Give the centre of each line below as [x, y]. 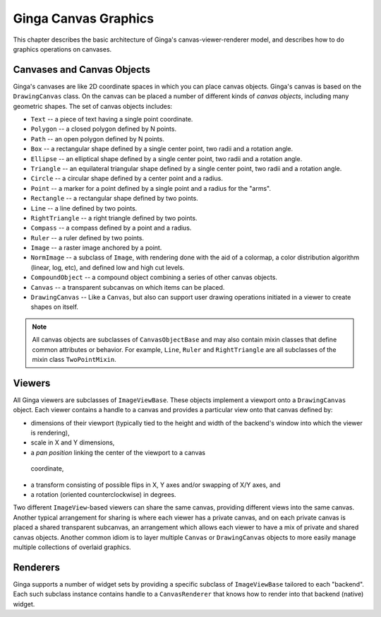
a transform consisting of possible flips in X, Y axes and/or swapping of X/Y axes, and [156, 485]
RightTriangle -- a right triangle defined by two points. [114, 218]
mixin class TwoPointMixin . [74, 359]
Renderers [36, 567]
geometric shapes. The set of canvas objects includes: [93, 106]
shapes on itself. [55, 307]
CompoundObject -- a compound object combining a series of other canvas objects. [154, 277]
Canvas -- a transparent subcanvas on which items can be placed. [128, 287]
